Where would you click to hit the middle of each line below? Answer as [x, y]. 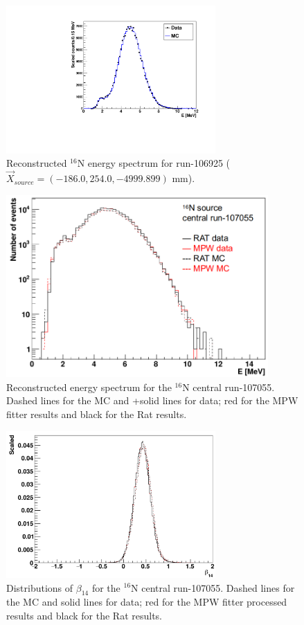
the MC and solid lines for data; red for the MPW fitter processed [147, 602]
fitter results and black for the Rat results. [97, 414]
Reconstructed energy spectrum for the [89, 387]
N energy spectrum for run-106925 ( [154, 163]
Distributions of [40, 587]
